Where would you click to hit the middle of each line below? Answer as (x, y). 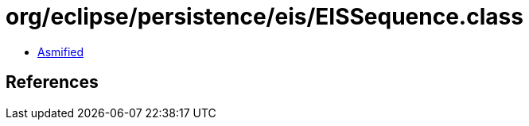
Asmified (61, 52)
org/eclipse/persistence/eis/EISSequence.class (264, 17)
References (52, 82)
